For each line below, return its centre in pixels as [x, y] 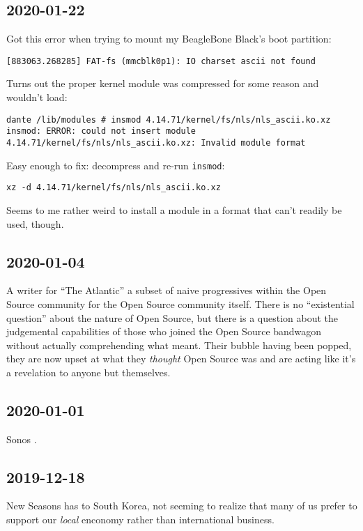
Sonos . [22, 439]
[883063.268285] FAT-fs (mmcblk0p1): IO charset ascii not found [161, 61]
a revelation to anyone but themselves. [88, 372]
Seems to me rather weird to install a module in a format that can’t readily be [174, 209]
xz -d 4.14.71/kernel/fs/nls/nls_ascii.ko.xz [114, 188]
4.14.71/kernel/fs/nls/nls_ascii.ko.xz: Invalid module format [156, 143]
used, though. [35, 223]
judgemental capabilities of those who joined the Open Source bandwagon [164, 331]
